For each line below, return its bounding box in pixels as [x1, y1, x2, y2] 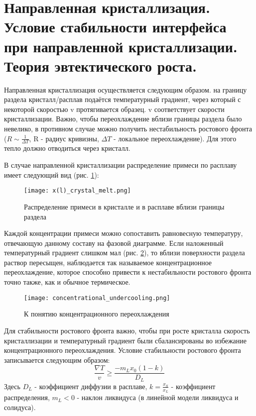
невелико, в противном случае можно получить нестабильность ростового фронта [4, 123, 252, 134]
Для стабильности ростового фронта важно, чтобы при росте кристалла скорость [4, 325, 250, 335]
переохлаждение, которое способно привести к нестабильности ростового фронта [4, 267, 252, 277]
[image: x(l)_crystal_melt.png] [24, 187, 131, 195]
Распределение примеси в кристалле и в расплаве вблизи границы [24, 201, 225, 211]
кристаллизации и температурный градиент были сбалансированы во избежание [4, 335, 247, 345]
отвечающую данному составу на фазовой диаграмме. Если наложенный [4, 237, 224, 248]
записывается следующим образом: [4, 354, 110, 365]
